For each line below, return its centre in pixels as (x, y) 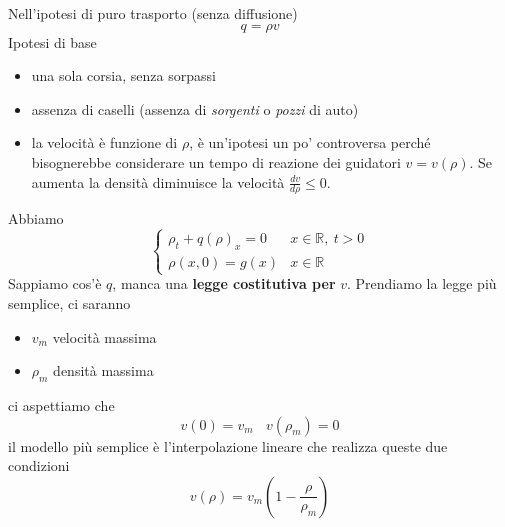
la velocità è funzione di (104, 142)
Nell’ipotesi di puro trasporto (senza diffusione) (153, 13)
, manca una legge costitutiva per (224, 283)
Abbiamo (36, 218)
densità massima (103, 370)
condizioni (39, 465)
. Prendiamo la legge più (422, 283)
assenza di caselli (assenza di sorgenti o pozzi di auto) (195, 108)
